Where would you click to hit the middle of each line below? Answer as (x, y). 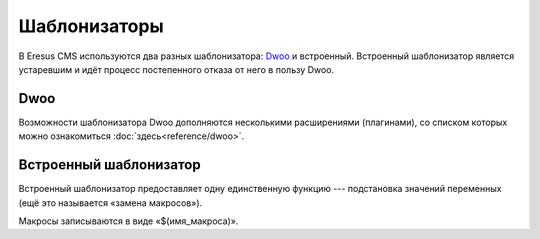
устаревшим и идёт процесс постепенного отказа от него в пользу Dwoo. (176, 69)
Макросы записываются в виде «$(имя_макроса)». (128, 221)
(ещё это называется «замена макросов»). (110, 202)
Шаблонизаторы (91, 26)
